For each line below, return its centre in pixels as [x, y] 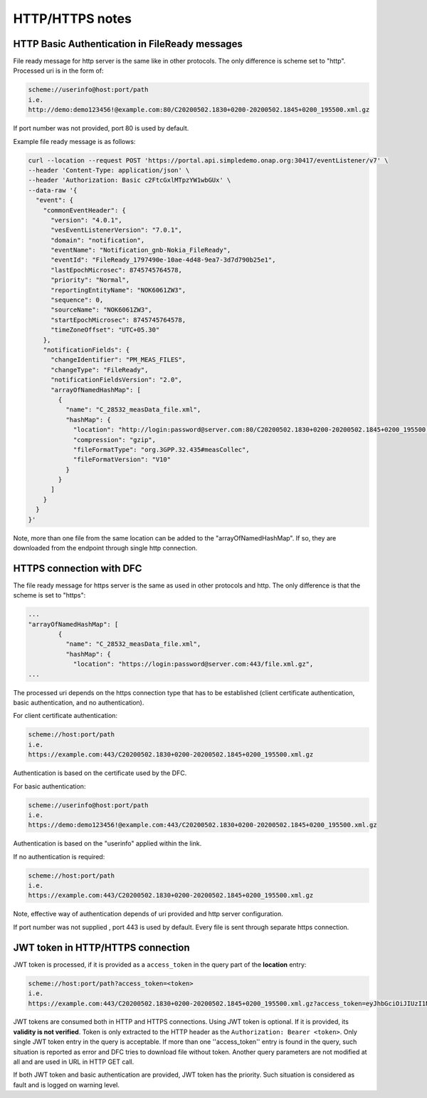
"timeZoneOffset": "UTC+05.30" [105, 330]
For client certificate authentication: [65, 716]
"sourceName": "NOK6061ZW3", [101, 310]
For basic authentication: [49, 786]
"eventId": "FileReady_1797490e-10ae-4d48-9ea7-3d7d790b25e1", [163, 260]
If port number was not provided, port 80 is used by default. [101, 128]
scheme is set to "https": [49, 595]
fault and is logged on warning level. [67, 1084]
